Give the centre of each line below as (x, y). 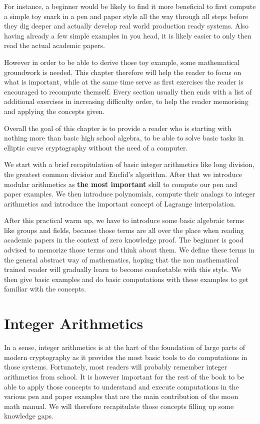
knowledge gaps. (29, 416)
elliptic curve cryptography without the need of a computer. (96, 147)
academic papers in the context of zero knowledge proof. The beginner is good (124, 240)
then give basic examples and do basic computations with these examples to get (126, 279)
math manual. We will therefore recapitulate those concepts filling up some (119, 406)
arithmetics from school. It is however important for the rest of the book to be (124, 376)
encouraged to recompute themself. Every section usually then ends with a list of (128, 91)
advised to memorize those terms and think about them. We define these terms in (129, 250)
